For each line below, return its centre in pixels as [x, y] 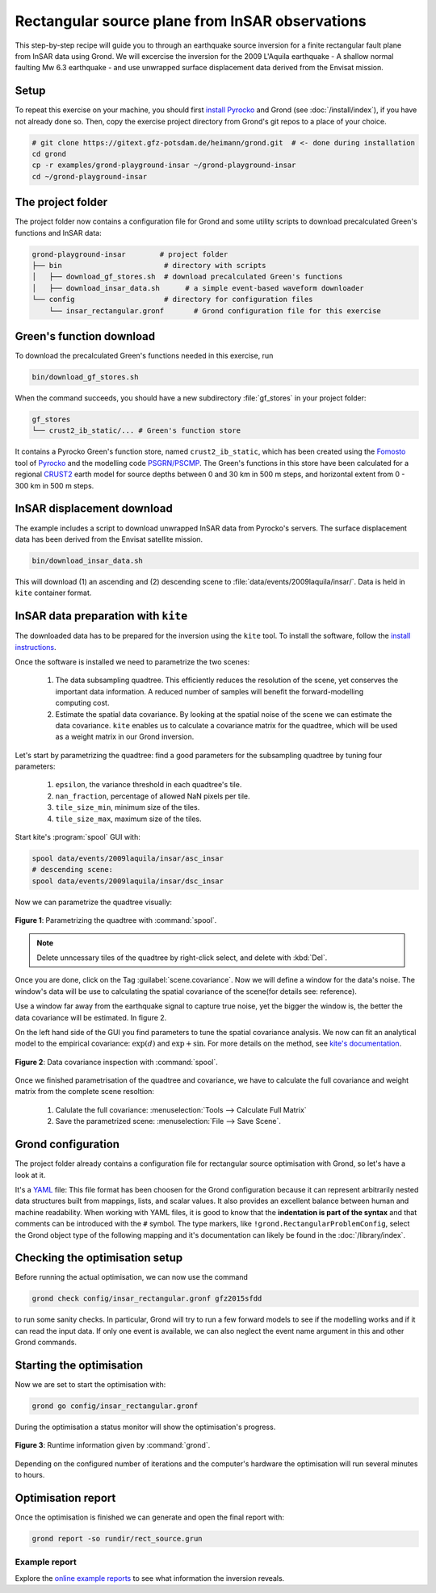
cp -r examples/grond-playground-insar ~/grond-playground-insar [164, 165]
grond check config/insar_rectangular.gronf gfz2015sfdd [147, 1299]
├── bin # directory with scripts [149, 266]
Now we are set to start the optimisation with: [90, 1385]
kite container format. [53, 593]
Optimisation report [65, 1498]
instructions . [36, 647]
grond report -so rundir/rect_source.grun [117, 1539]
